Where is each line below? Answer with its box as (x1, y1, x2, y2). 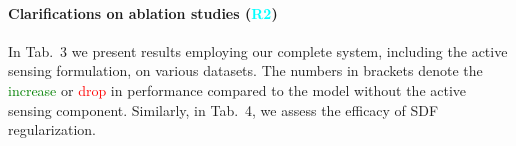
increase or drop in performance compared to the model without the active (8, 79, 467, 100)
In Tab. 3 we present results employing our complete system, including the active (8, 40, 508, 61)
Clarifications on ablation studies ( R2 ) (8, 2, 278, 23)
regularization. (8, 119, 96, 140)
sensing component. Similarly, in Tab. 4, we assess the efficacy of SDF (8, 99, 439, 120)
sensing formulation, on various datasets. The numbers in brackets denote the (8, 60, 483, 81)
